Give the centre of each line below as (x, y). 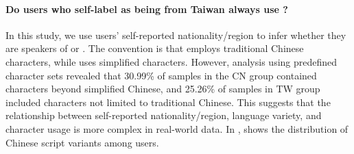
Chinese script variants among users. (82, 142)
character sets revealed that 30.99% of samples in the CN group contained (161, 75)
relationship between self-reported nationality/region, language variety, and (164, 115)
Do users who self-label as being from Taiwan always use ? (147, 9)
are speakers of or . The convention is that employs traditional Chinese (155, 48)
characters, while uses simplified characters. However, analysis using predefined (172, 61)
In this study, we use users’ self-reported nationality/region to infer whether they (176, 35)
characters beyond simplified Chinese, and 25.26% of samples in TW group (163, 89)
